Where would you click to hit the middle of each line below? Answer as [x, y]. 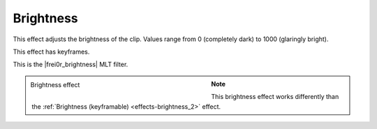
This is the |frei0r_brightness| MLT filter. [71, 64]
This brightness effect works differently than [275, 97]
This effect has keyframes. [51, 52]
